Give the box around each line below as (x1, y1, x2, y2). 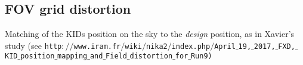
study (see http (5, 39, 62, 51)
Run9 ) (190, 52, 212, 61)
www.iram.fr (73, 42, 121, 51)
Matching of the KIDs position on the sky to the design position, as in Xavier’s (5, 27, 295, 40)
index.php (171, 42, 211, 51)
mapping (57, 52, 88, 61)
